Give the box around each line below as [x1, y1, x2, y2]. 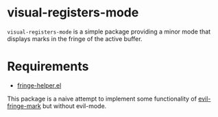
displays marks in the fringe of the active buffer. [7, 34, 143, 42]
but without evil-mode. [42, 101, 107, 110]
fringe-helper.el [16, 81, 62, 90]
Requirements [7, 59, 89, 75]
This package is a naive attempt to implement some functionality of [7, 94, 197, 103]
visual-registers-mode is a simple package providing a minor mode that [7, 27, 211, 36]
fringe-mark [7, 101, 41, 110]
